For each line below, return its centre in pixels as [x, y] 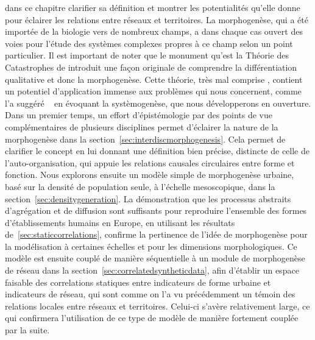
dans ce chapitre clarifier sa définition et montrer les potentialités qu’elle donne [153, 7]
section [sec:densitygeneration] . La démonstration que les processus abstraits [148, 198]
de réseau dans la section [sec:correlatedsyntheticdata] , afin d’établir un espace [152, 270]
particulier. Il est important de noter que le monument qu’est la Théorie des [147, 55]
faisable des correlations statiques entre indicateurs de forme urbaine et [138, 282]
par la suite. [27, 330]
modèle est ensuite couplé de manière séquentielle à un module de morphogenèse [155, 258]
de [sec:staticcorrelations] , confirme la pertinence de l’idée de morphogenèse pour [156, 234]
